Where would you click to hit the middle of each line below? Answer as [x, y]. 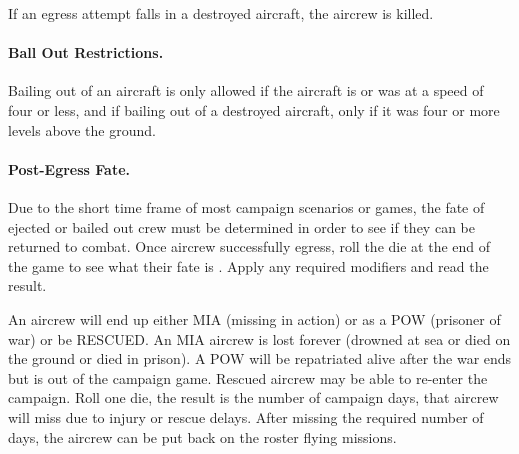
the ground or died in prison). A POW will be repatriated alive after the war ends [260, 358]
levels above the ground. [82, 129]
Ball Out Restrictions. [86, 52]
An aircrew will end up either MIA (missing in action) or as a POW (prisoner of [254, 318]
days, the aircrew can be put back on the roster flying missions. [202, 436]
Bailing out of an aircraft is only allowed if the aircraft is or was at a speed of [246, 90]
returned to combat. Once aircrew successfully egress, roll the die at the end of [249, 246]
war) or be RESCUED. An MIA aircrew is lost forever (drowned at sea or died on [259, 338]
